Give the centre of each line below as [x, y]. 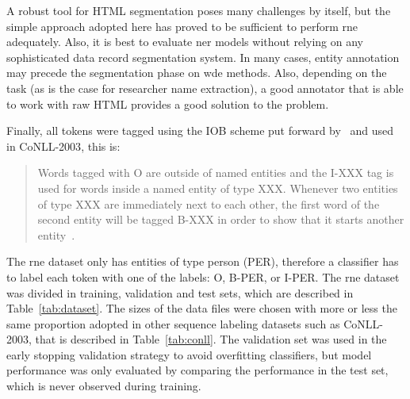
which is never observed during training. [104, 386]
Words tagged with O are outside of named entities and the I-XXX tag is [216, 173]
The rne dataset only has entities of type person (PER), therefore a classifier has [203, 261]
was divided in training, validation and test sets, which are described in [180, 292]
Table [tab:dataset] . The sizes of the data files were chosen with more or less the [202, 308]
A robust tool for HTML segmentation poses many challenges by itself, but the [199, 10]
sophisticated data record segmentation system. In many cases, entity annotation [203, 57]
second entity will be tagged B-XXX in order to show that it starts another [221, 219]
